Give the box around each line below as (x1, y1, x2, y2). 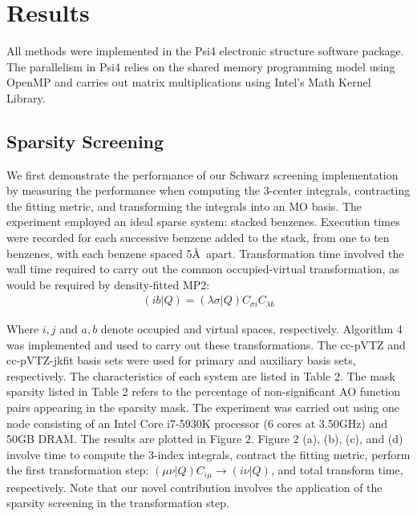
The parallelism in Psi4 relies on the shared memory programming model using (6, 58, 395, 75)
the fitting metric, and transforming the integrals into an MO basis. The (6, 197, 362, 214)
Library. (6, 89, 46, 106)
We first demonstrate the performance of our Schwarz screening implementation (6, 166, 399, 183)
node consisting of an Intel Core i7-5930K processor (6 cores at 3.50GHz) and (6, 414, 388, 431)
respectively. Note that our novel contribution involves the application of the (6, 478, 383, 495)
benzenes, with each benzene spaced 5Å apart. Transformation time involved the (6, 244, 404, 261)
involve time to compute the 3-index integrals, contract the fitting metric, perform (6, 445, 411, 462)
